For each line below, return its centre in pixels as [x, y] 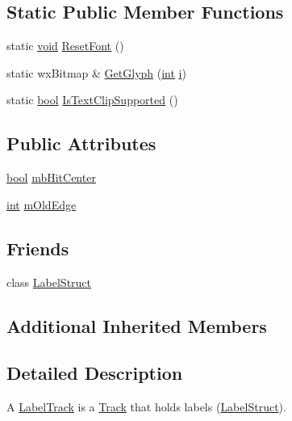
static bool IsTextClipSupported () [92, 100]
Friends [38, 248]
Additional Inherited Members [137, 325]
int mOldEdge [42, 204]
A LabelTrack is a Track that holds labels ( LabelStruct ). [146, 407]
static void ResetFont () [65, 46]
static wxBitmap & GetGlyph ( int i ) [96, 72]
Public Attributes [81, 143]
